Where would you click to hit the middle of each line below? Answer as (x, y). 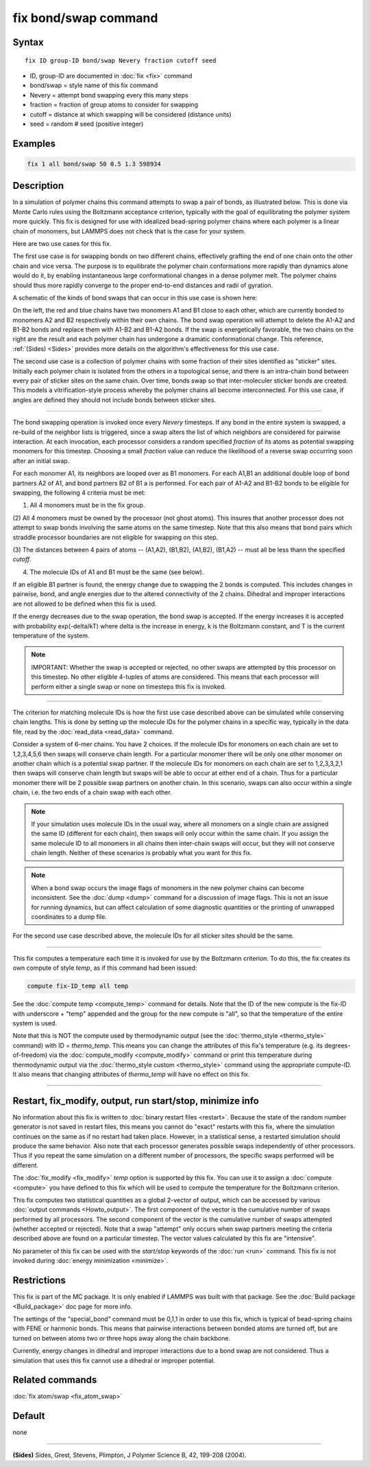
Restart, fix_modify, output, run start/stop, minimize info (136, 1101)
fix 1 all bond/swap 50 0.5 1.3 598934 (94, 164)
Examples (34, 143)
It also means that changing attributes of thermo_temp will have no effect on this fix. (131, 1074)
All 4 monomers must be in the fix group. (87, 505)
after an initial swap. (41, 461)
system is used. (35, 1023)
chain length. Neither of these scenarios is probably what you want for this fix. (142, 853)
